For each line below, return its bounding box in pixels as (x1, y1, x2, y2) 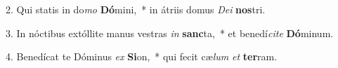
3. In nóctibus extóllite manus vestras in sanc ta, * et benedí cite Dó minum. (6, 25, 334, 40)
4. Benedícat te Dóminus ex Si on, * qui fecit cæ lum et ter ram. (6, 49, 278, 64)
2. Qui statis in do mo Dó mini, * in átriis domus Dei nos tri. (6, 2, 266, 16)
